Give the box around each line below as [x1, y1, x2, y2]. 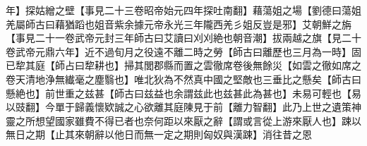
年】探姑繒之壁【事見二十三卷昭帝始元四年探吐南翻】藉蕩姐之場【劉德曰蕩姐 [6, 3, 361, 17]
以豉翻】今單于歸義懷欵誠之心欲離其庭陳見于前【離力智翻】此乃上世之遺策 [6, 99, 351, 114]
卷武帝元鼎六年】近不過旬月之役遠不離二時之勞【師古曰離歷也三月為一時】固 [6, 44, 361, 59]
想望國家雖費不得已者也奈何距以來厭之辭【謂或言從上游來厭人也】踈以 [35, 113, 361, 128]
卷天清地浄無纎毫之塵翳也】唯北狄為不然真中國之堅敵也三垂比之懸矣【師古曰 [6, 71, 361, 86]
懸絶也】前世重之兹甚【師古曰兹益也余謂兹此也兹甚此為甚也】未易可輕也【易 [6, 85, 361, 100]
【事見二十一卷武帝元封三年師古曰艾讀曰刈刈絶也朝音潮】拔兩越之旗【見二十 [6, 30, 361, 45]
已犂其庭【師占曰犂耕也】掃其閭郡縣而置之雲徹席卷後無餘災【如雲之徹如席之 [6, 58, 361, 73]
